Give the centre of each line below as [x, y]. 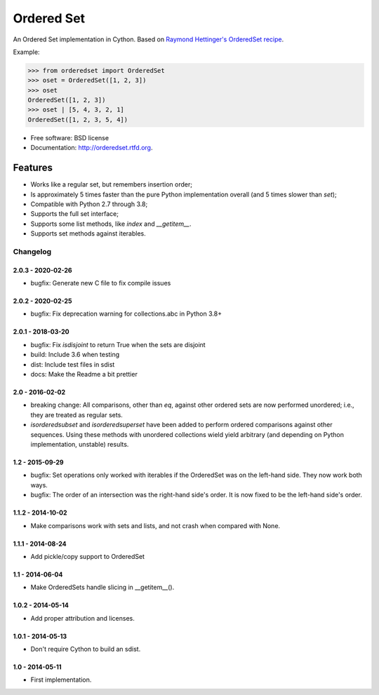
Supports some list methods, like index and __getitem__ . [111, 224]
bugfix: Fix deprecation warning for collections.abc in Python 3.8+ [126, 314]
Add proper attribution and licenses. [82, 618]
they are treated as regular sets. [77, 414]
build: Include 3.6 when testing [75, 355]
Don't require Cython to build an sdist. [86, 649]
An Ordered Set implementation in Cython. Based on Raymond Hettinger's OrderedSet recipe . [148, 39]
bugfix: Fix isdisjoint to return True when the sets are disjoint [118, 344]
